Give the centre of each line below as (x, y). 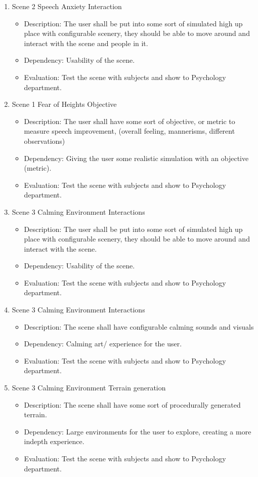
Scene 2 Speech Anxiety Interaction (67, 6)
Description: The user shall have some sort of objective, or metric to (130, 121)
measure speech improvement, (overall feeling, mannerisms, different (130, 131)
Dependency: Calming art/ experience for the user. (103, 344)
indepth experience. (54, 441)
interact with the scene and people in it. (86, 43)
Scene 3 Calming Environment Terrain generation (89, 388)
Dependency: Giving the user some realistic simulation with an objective (136, 158)
